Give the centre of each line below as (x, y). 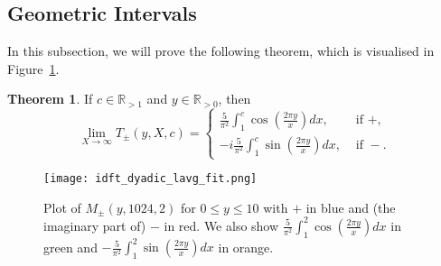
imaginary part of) (95, 225)
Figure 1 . (33, 68)
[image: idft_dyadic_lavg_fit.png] (150, 179)
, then (235, 99)
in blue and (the (351, 207)
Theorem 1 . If (50, 99)
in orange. (246, 247)
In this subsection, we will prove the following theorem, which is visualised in (221, 51)
